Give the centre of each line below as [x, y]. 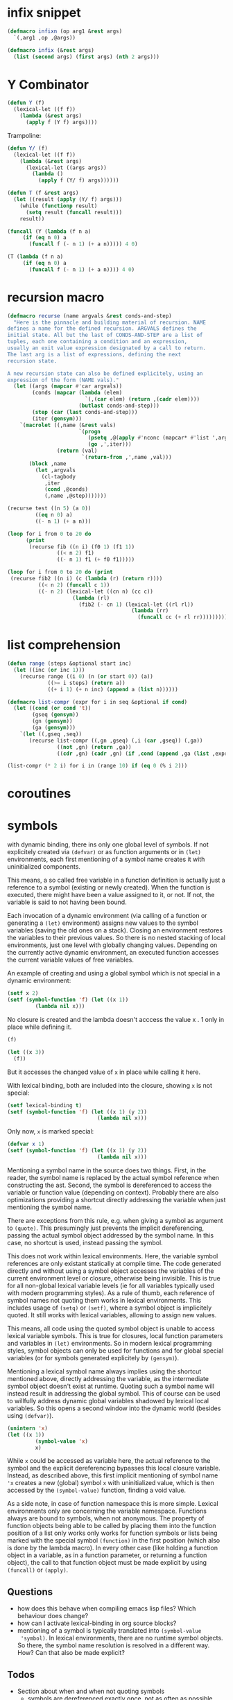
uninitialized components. [44, 867]
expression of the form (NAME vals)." [63, 380]
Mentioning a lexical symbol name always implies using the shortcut [104, 1371]
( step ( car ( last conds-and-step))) [85, 412]
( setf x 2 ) [23, 994]
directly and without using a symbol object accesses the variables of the [111, 1271]
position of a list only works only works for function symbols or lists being [112, 1533]
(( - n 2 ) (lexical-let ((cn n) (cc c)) [96, 591]
